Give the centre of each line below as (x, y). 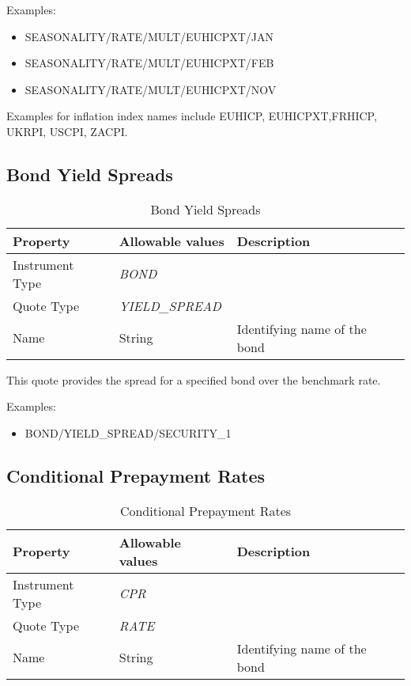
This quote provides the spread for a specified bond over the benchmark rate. (194, 379)
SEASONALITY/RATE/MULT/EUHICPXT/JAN (149, 36)
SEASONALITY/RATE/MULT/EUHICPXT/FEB (149, 63)
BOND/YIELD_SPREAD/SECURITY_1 (128, 432)
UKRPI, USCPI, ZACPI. (67, 131)
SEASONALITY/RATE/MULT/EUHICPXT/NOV (151, 89)
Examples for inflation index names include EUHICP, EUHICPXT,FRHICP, (192, 116)
